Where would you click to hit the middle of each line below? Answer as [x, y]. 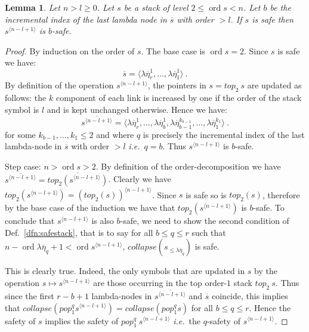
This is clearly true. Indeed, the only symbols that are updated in [125, 271]
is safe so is [206, 194]
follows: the [26, 98]
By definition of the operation [59, 85]
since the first [30, 295]
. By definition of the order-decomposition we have [188, 166]
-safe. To [269, 207]
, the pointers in [177, 85]
